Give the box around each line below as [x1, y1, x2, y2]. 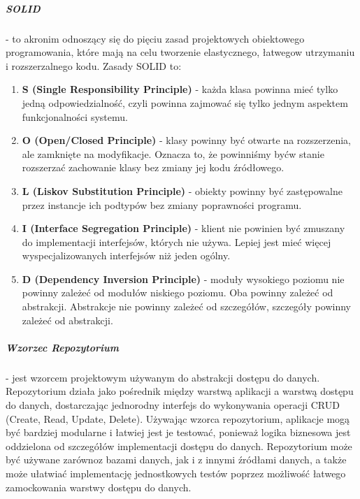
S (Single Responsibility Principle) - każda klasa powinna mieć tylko [22, 82, 338, 96]
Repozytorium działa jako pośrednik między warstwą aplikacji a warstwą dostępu [6, 384, 354, 398]
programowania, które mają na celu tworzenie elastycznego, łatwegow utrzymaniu [6, 45, 355, 59]
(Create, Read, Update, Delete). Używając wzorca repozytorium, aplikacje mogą [6, 411, 350, 426]
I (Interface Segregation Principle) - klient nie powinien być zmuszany [22, 221, 345, 236]
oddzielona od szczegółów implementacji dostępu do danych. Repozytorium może [6, 438, 352, 453]
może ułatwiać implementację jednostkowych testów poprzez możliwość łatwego [6, 465, 346, 480]
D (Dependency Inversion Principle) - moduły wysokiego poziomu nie [22, 271, 345, 286]
